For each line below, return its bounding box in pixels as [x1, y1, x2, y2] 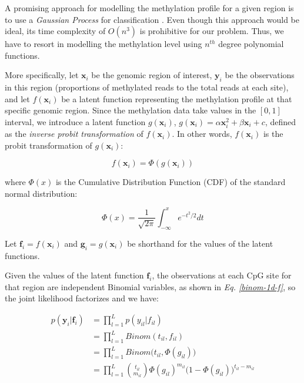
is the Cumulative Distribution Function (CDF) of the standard [55, 176, 286, 188]
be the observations [225, 69, 295, 81]
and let [5, 92, 30, 105]
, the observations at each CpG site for [152, 269, 292, 281]
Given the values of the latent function [5, 269, 144, 281]
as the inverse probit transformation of [5, 127, 143, 140]
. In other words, [172, 127, 232, 140]
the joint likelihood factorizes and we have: [5, 292, 159, 304]
